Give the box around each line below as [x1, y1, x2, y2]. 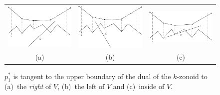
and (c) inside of [113, 81, 165, 92]
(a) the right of [4, 81, 51, 92]
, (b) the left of [57, 81, 105, 92]
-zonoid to [177, 71, 208, 81]
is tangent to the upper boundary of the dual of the [13, 71, 171, 81]
